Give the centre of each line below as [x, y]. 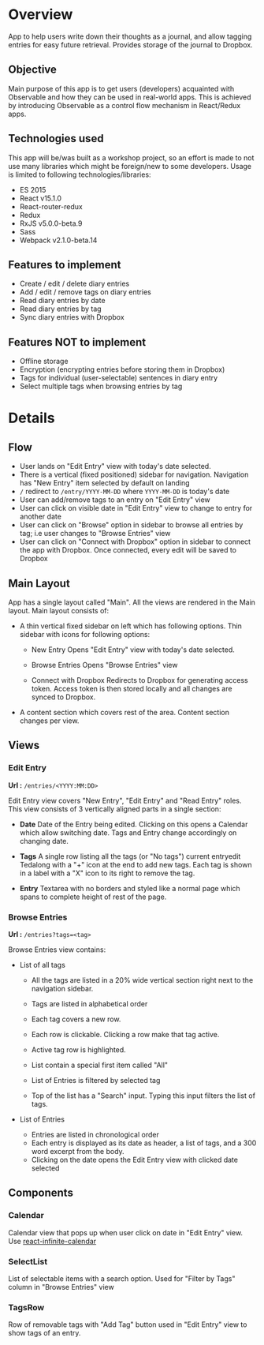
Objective [33, 70]
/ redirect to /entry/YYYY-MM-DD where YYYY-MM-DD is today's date [125, 492]
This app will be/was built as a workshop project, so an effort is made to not [131, 157]
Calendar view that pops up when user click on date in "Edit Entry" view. [125, 1232]
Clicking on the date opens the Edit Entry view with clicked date [135, 1160]
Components [41, 1193]
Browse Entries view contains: [57, 950]
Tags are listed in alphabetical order [89, 1003]
